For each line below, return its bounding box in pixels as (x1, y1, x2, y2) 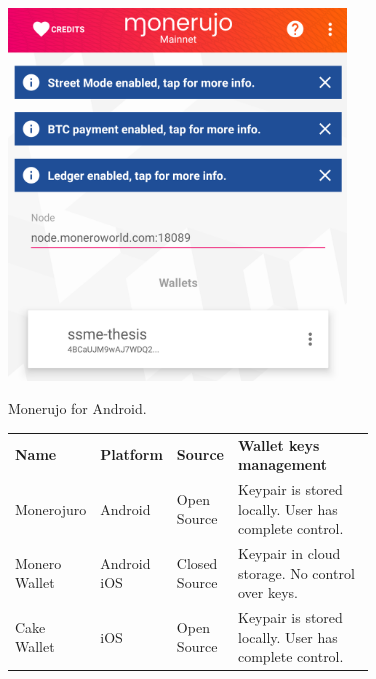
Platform (100, 444, 163, 465)
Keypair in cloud (237, 543, 341, 564)
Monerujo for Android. (8, 398, 147, 419)
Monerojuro (15, 498, 87, 519)
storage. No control (237, 562, 355, 583)
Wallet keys (237, 434, 320, 455)
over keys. (237, 582, 298, 603)
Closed (176, 552, 218, 573)
